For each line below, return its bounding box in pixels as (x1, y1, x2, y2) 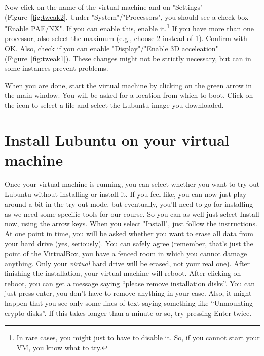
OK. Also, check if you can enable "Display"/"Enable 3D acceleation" (5, 43, 218, 54)
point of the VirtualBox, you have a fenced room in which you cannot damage (5, 248, 247, 259)
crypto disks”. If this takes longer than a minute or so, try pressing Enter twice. (5, 307, 252, 318)
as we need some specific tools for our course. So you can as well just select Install (5, 208, 259, 219)
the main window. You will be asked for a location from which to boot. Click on (5, 90, 253, 100)
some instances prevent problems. (5, 63, 108, 73)
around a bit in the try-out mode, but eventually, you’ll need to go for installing (5, 199, 253, 209)
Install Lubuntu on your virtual (5, 129, 230, 150)
